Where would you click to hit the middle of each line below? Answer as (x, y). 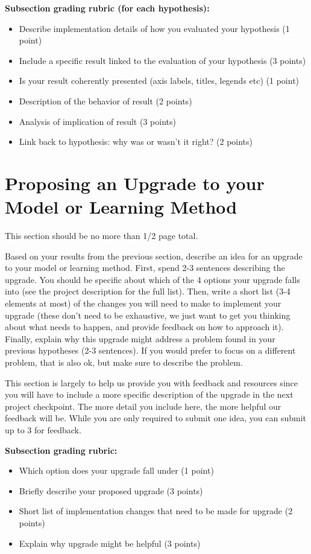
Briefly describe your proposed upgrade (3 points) (111, 490)
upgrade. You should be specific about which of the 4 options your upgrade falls (152, 279)
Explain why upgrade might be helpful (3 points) (110, 543)
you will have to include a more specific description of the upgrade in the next (149, 394)
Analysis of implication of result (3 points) (97, 121)
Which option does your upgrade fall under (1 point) (116, 470)
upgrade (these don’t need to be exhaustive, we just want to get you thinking (148, 315)
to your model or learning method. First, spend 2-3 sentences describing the (145, 268)
